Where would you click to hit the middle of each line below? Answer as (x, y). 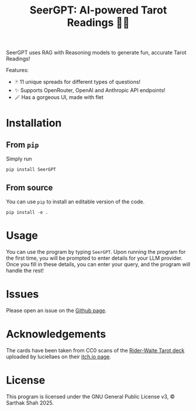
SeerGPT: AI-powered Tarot (98, 10)
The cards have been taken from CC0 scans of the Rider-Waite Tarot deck (95, 350)
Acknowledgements (56, 334)
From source (30, 187)
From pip (23, 145)
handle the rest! (25, 270)
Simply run (19, 159)
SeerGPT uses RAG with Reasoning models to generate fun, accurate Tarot (96, 53)
